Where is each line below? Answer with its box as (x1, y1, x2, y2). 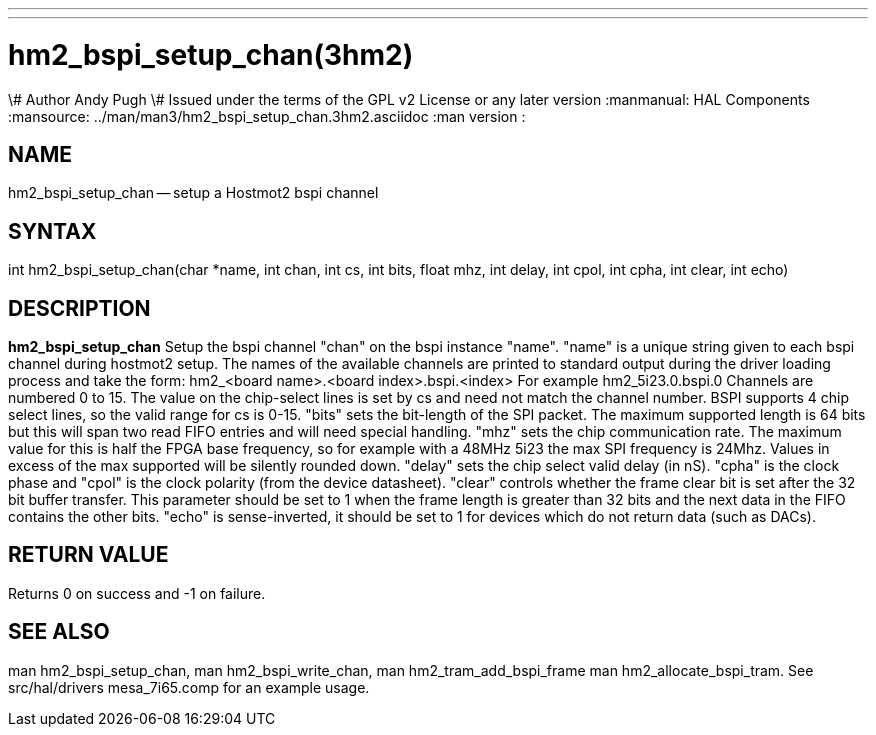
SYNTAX (8, 218, 97, 244)
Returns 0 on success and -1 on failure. (8, 584, 266, 602)
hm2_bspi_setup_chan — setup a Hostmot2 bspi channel (8, 184, 379, 202)
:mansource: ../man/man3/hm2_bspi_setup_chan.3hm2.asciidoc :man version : (8, 107, 526, 125)
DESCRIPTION (8, 295, 151, 321)
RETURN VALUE (8, 542, 169, 568)
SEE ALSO (8, 619, 110, 645)
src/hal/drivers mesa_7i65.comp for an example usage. (8, 678, 370, 696)
